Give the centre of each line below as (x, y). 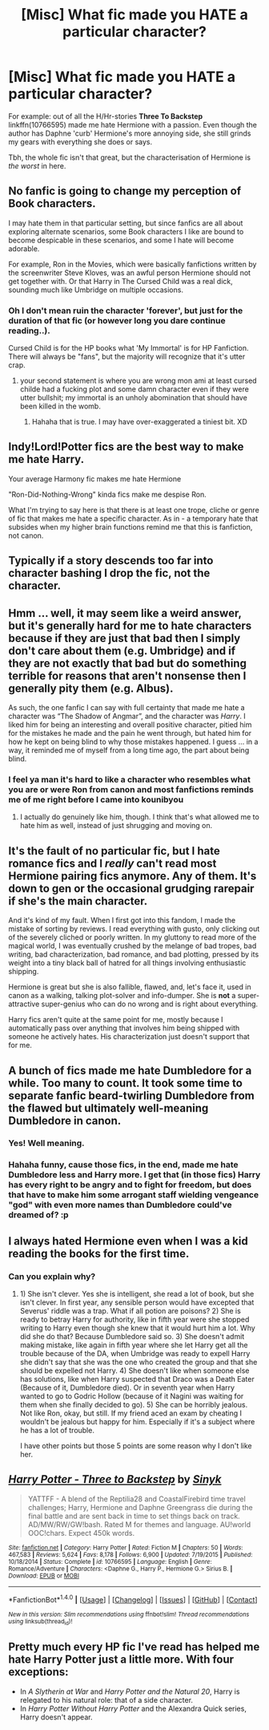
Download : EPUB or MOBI (44, 1576)
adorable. (24, 248)
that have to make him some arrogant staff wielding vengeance (133, 1195)
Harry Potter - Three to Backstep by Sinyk (115, 1479)
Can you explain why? (52, 1276)
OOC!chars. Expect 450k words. (81, 1533)
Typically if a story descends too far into (111, 560)
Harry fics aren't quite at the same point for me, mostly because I (116, 1020)
